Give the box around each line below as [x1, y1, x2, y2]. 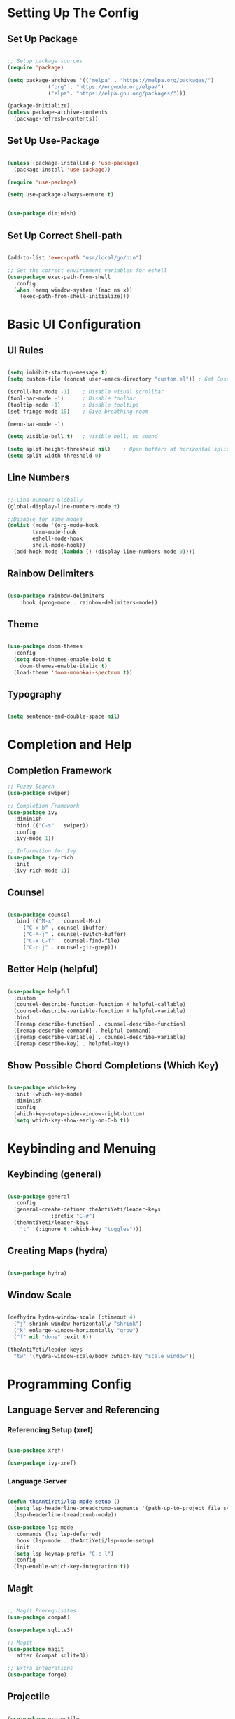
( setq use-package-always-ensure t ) [7, 191, 114, 198]
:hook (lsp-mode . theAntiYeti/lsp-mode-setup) [13, 1537, 155, 1544]
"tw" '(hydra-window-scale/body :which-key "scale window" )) [13, 1352, 196, 1359]
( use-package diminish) [7, 210, 77, 217]
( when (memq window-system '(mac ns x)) [13, 286, 133, 294]
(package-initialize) [7, 102, 71, 109]
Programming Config [7, 1376, 131, 1392]
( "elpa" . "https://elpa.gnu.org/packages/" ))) [48, 90, 187, 97]
